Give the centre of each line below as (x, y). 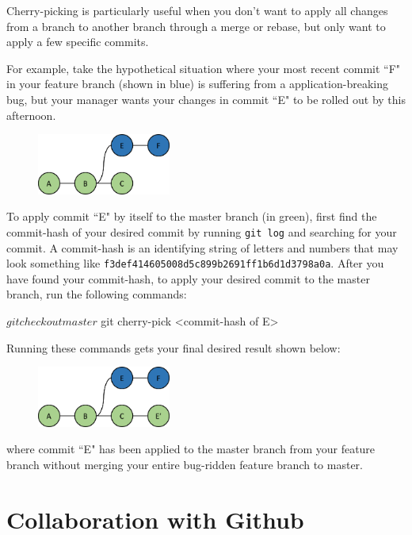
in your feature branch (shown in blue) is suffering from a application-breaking (197, 84)
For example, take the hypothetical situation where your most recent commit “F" (204, 68)
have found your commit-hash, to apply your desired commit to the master (188, 278)
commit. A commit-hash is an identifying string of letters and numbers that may (202, 247)
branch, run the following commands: (97, 294)
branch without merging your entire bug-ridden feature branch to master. (185, 464)
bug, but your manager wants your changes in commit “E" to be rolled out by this (206, 99)
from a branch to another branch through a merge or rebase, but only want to (196, 26)
